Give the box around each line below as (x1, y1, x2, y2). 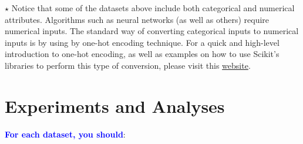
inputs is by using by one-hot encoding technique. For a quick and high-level (5, 36, 280, 48)
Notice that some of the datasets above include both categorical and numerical (11, 2, 295, 14)
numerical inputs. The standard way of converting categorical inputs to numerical (5, 25, 299, 37)
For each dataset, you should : (5, 128, 126, 140)
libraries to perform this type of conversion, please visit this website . (5, 59, 251, 71)
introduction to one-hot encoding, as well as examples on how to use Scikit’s (5, 48, 280, 60)
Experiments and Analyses (5, 93, 225, 118)
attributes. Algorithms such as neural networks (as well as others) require (5, 13, 270, 25)
